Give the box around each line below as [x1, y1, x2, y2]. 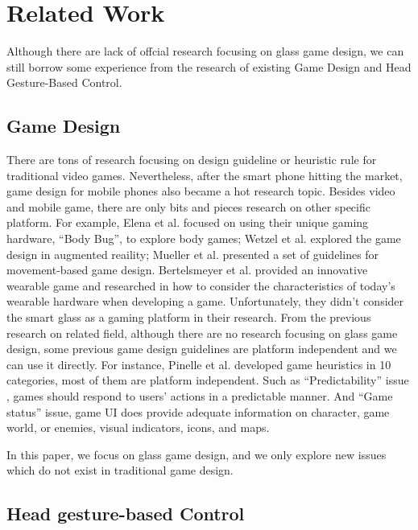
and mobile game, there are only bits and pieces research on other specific [6, 198, 370, 215]
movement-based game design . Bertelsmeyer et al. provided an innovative [6, 261, 368, 278]
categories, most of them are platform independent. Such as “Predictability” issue [6, 372, 409, 388]
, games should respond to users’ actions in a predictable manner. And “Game [6, 388, 393, 405]
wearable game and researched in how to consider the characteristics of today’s [6, 277, 395, 294]
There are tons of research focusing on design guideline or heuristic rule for [6, 151, 377, 168]
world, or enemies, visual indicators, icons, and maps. [6, 419, 270, 436]
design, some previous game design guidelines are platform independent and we [6, 340, 397, 357]
